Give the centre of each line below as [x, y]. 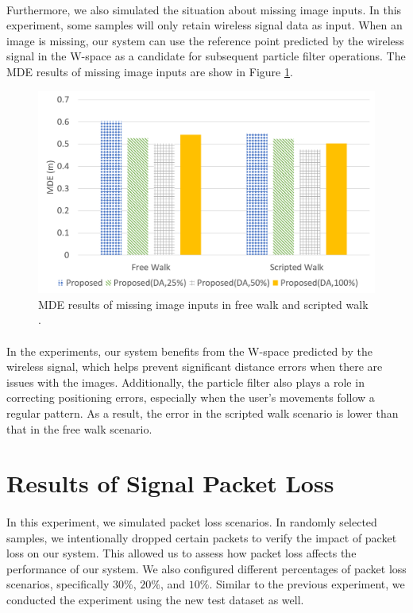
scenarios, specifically [58, 584]
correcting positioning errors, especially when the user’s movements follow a [191, 397]
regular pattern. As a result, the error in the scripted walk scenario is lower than [203, 413]
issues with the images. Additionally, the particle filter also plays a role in [185, 382]
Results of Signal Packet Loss [170, 483]
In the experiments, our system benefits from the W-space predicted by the [189, 351]
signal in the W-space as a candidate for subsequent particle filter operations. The [206, 56]
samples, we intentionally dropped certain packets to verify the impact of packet [202, 537]
